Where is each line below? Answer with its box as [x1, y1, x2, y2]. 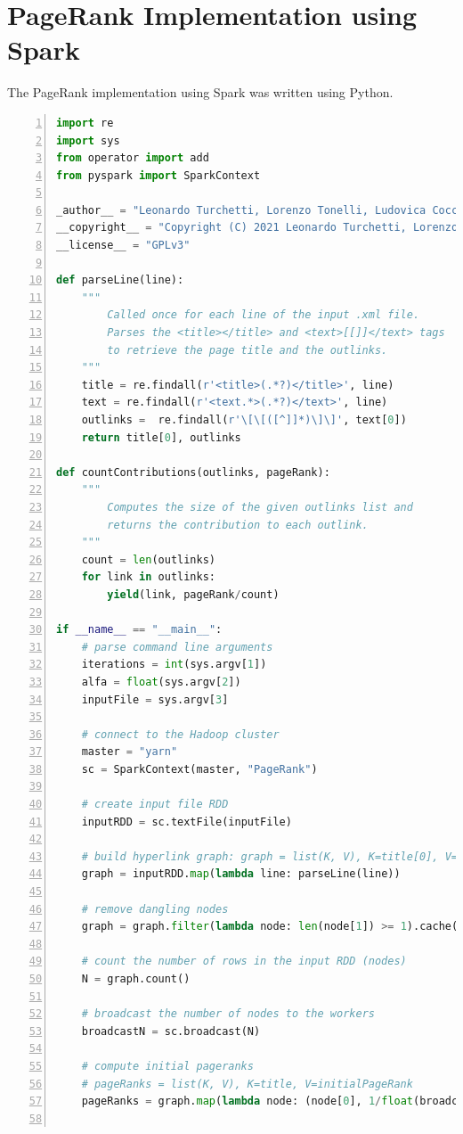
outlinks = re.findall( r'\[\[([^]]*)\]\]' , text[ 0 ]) [81, 414, 407, 426]
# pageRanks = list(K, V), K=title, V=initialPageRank [81, 1077, 413, 1090]
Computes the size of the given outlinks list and [107, 500, 413, 514]
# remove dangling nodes [81, 902, 229, 916]
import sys [56, 134, 120, 147]
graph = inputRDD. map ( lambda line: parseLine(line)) [81, 867, 401, 881]
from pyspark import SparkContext [56, 168, 261, 182]
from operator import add [56, 152, 209, 165]
